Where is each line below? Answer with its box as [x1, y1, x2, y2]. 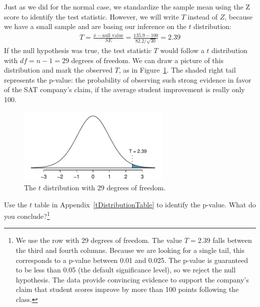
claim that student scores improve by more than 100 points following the [15, 284, 239, 294]
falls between [212, 235, 252, 245]
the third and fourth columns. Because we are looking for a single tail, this [15, 245, 245, 255]
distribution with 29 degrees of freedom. [43, 182, 166, 192]
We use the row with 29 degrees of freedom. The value [15, 235, 182, 245]
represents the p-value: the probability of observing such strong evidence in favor [4, 74, 251, 85]
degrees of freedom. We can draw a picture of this [71, 55, 223, 65]
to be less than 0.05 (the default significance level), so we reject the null [15, 264, 236, 275]
